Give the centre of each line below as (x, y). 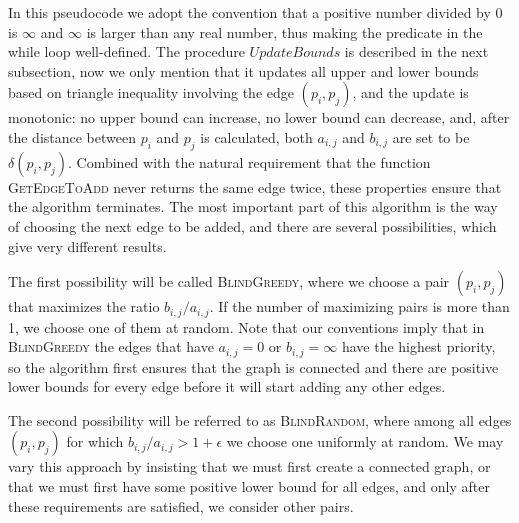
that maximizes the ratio (84, 306)
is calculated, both (256, 136)
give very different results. (87, 245)
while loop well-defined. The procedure (126, 51)
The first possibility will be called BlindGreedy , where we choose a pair (229, 281)
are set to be (431, 136)
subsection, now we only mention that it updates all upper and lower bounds (243, 70)
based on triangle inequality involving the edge (151, 92)
